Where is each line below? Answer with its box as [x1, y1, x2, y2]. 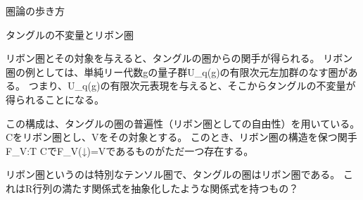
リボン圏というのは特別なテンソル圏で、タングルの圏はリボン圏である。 [6, 167, 340, 182]
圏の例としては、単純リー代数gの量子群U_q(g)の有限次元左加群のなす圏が [6, 64, 348, 79]
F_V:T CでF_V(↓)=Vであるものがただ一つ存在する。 [6, 143, 254, 158]
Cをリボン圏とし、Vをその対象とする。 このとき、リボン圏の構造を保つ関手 [6, 130, 357, 144]
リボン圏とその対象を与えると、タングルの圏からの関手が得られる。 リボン [6, 51, 353, 65]
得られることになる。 [6, 92, 104, 106]
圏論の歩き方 [6, 4, 65, 18]
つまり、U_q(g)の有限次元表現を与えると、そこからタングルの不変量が [28, 78, 356, 93]
